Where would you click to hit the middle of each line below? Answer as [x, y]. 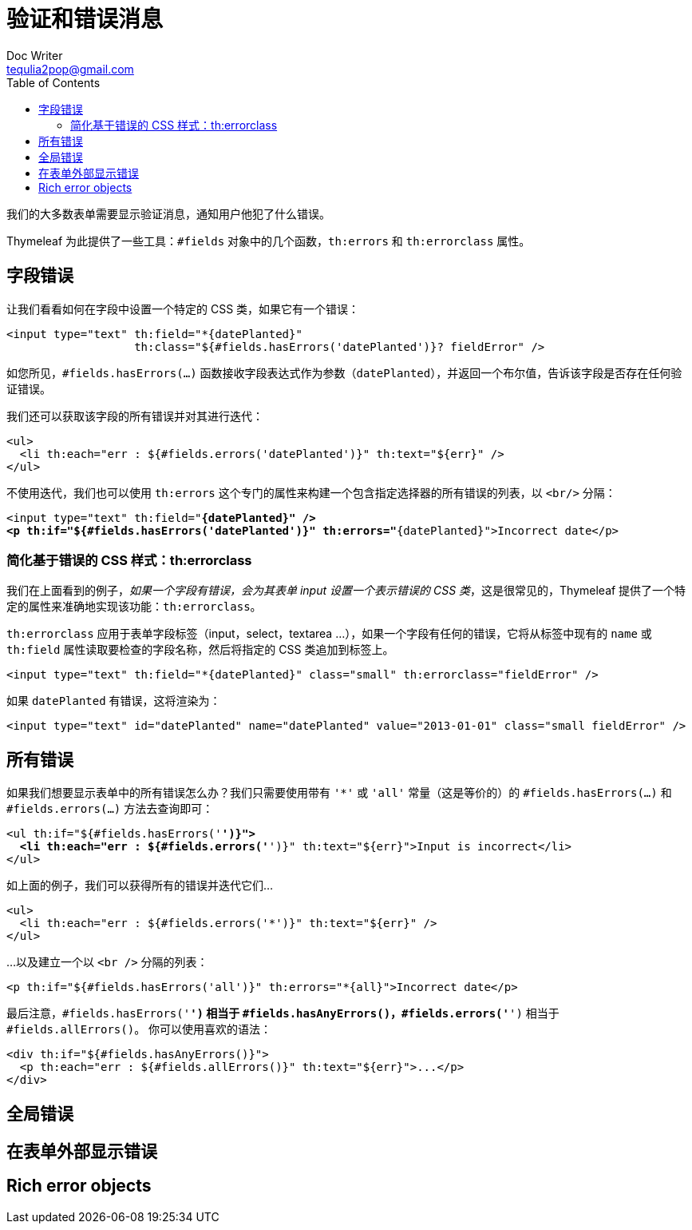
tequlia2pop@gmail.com [70, 69]
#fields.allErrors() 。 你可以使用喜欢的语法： [139, 1029]
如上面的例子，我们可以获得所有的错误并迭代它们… [140, 886]
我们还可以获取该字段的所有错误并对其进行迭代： [135, 416]
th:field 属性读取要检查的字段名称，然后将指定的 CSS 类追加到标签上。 [200, 650]
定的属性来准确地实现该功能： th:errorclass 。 [134, 607]
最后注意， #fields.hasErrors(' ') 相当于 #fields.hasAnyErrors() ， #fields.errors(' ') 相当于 [283, 1013]
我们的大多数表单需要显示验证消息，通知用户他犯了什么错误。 [168, 213]
